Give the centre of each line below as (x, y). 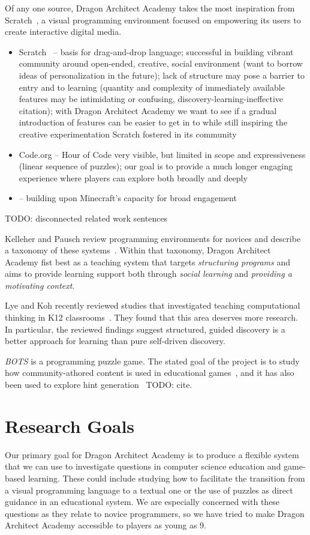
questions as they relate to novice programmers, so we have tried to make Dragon (155, 513)
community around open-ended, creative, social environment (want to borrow (161, 63)
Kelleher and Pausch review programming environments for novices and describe (153, 238)
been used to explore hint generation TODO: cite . (99, 385)
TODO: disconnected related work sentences (86, 218)
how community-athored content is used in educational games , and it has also (150, 373)
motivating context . (40, 285)
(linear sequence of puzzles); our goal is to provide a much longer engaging (156, 166)
